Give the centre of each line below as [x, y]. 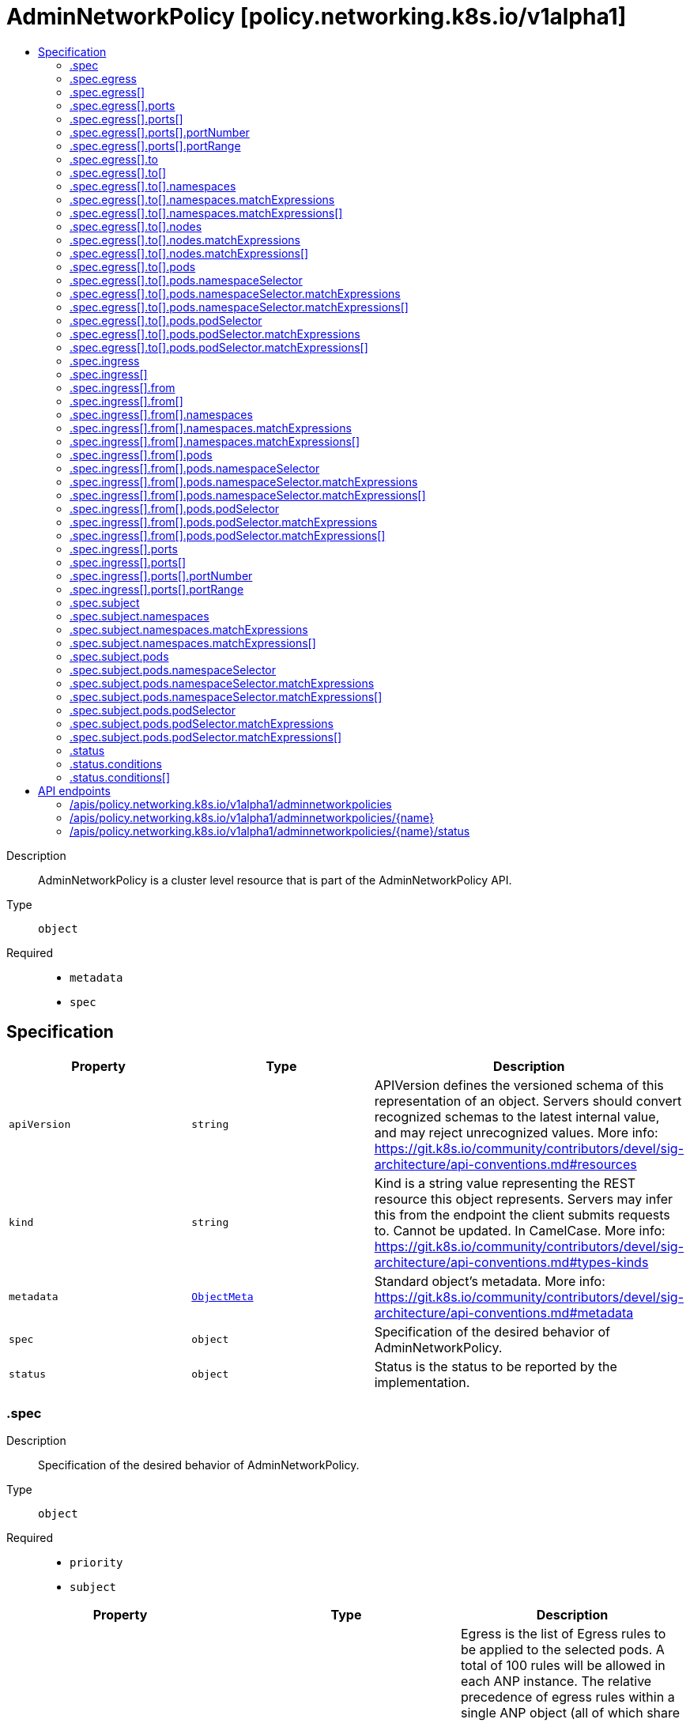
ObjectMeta [222, 1297]
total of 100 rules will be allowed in [563, 1666]
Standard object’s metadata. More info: [490, 1281]
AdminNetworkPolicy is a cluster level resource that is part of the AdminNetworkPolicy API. [275, 880]
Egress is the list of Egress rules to [563, 1634]
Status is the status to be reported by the [496, 1366]
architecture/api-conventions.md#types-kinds [511, 1262]
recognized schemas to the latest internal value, [517, 1116]
